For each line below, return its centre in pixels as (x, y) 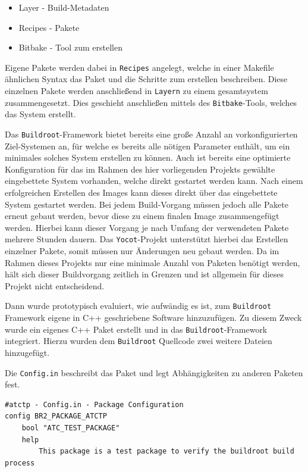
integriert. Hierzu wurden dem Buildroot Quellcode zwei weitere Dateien (139, 341)
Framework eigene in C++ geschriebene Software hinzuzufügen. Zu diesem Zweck (153, 318)
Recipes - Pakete (49, 27)
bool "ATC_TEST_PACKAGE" (71, 428)
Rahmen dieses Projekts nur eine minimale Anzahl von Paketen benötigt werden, (153, 262)
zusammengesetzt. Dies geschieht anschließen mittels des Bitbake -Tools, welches (151, 102)
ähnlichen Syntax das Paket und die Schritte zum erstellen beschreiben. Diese (146, 79)
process (20, 463)
